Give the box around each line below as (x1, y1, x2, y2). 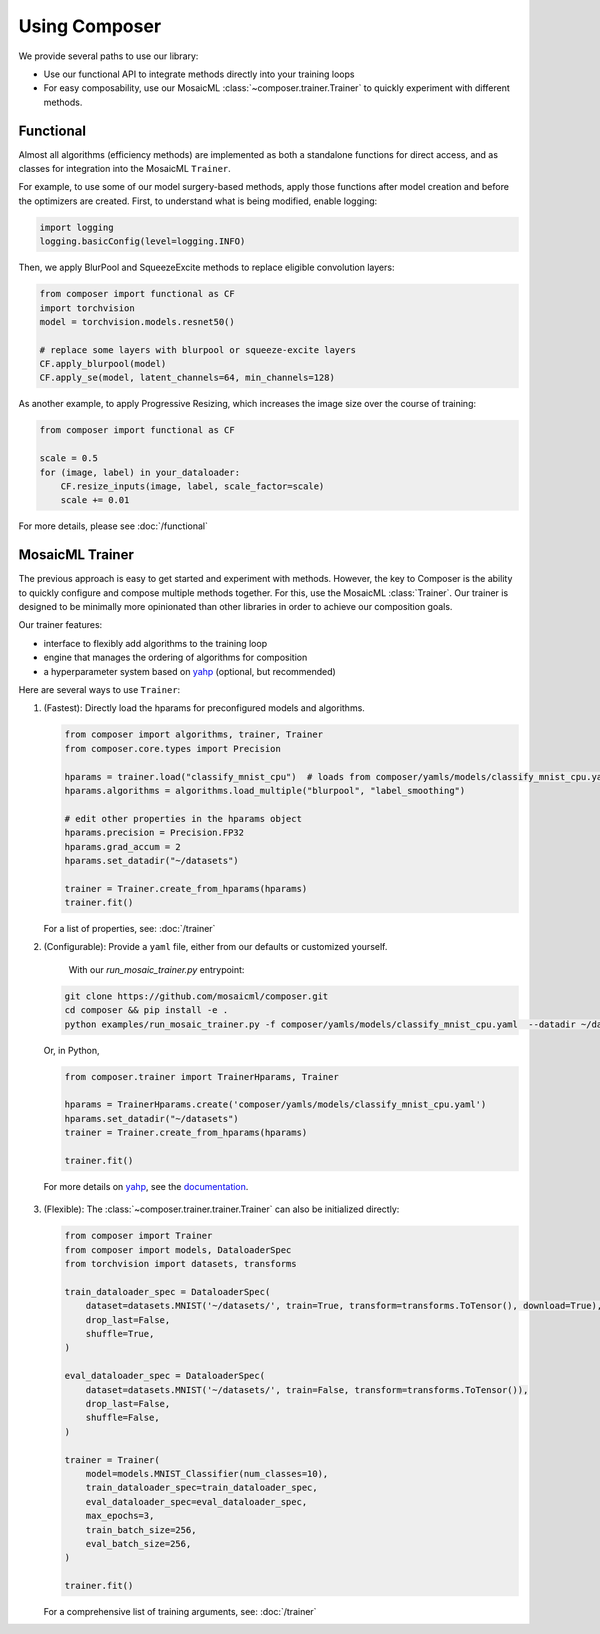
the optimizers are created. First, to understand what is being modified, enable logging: (18, 195, 378, 207)
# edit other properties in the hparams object (64, 813, 302, 824)
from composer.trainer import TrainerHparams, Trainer (64, 1071, 339, 1082)
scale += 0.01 (60, 495, 130, 506)
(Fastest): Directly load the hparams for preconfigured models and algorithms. (43, 702, 365, 714)
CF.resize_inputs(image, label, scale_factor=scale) (60, 481, 325, 492)
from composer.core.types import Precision (64, 743, 282, 754)
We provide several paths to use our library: (18, 50, 199, 62)
